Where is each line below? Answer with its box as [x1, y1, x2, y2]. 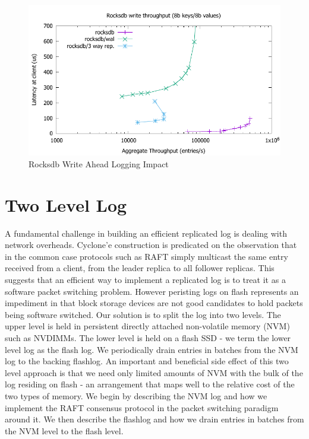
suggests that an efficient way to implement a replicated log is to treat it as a [5, 273, 286, 286]
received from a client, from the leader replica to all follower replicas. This [5, 262, 275, 274]
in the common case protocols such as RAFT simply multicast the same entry [5, 250, 288, 262]
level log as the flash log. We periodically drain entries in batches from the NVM [5, 343, 298, 355]
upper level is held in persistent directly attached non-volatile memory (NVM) [5, 320, 290, 332]
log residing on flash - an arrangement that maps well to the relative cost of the [5, 378, 295, 390]
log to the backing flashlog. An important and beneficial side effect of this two [5, 355, 289, 367]
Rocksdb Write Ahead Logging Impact [29, 157, 169, 170]
